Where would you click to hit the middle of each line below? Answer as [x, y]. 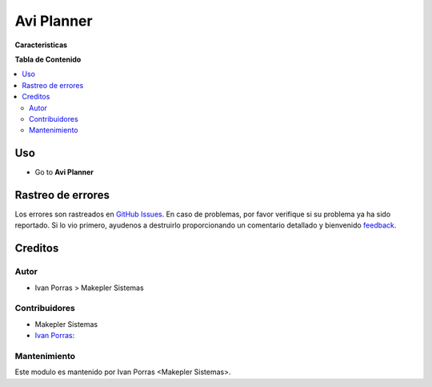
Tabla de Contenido [48, 59]
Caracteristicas [41, 45]
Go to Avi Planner [64, 172]
